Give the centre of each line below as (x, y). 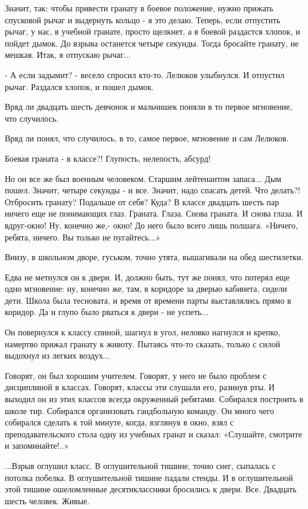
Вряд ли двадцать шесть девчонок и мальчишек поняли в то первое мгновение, (149, 107)
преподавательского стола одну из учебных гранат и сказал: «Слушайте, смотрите (153, 434)
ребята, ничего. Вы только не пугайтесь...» (83, 237)
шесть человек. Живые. (47, 500)
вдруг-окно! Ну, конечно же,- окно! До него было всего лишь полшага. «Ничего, (151, 225)
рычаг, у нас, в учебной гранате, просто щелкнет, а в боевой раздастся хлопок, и (153, 31)
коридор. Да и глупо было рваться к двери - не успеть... (107, 312)
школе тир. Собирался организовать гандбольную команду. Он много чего (139, 410)
